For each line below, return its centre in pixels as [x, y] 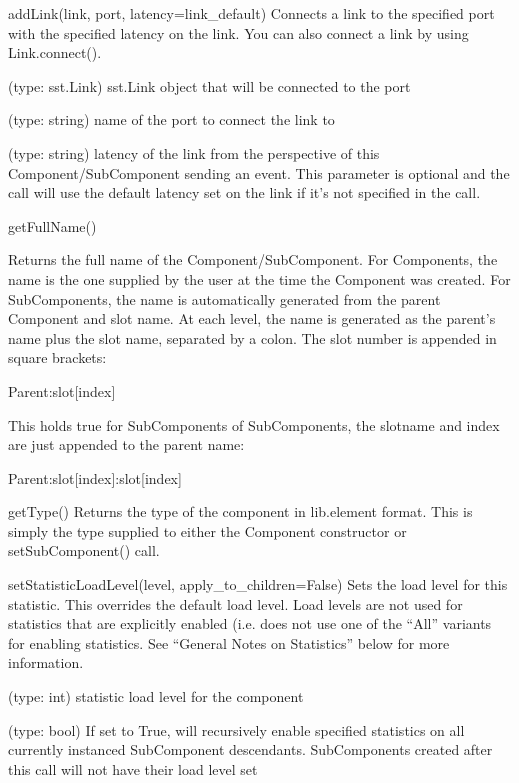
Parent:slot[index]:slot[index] [95, 477]
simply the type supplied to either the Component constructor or [207, 530]
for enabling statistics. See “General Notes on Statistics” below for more [229, 642]
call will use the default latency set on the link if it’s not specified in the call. [244, 192]
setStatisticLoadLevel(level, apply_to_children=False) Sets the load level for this [258, 584]
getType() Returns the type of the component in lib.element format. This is [240, 511]
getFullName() [52, 225]
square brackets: [57, 357]
